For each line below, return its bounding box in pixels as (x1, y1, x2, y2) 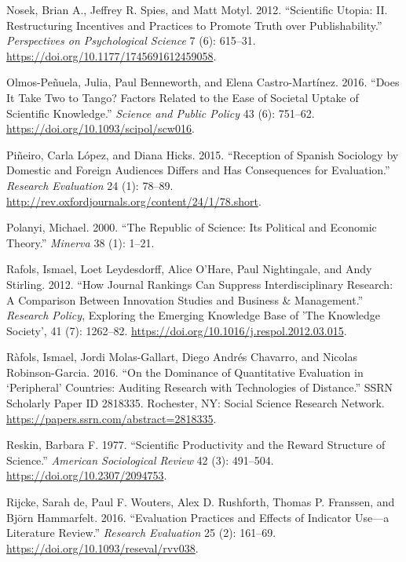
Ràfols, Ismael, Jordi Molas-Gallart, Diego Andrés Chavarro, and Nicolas (6, 349, 357, 365)
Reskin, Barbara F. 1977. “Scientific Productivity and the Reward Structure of (6, 436, 386, 453)
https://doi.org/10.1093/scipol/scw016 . (6, 120, 195, 137)
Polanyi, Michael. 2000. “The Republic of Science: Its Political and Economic (6, 219, 377, 235)
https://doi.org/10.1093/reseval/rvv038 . (6, 539, 199, 556)
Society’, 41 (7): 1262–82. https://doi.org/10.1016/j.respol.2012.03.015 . (6, 322, 347, 338)
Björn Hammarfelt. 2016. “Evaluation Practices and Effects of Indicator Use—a (6, 509, 390, 525)
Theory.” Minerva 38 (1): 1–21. (6, 234, 155, 250)
